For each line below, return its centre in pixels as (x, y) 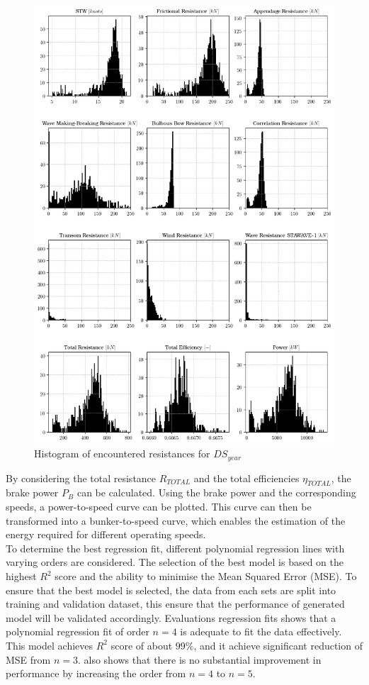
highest (21, 576)
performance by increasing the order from (96, 673)
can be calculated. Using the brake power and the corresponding (216, 492)
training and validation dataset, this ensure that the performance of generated (175, 604)
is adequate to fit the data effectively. (261, 631)
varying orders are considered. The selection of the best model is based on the (175, 562)
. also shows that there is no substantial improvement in (199, 659)
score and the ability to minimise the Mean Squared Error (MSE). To (206, 576)
